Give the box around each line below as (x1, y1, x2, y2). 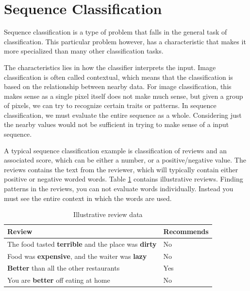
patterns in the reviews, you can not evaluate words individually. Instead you (4, 183, 233, 194)
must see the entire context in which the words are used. (4, 193, 172, 203)
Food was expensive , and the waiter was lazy (7, 251, 147, 261)
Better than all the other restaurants (7, 263, 120, 273)
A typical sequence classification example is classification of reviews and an (4, 145, 227, 155)
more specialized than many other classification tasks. (4, 46, 164, 56)
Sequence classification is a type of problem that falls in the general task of (4, 27, 227, 37)
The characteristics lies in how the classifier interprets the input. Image (4, 62, 216, 72)
